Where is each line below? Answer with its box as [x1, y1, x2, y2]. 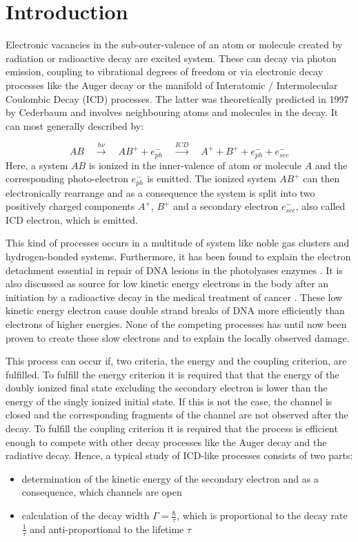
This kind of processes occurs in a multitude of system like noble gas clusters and [6, 235, 350, 250]
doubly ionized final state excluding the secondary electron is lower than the [6, 380, 328, 395]
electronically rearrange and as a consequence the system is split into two [6, 185, 315, 200]
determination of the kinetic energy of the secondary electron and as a [21, 471, 319, 485]
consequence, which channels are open [21, 485, 182, 499]
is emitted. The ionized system [147, 171, 277, 186]
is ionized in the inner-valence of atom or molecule [88, 157, 301, 172]
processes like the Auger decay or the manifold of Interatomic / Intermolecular [6, 77, 338, 92]
